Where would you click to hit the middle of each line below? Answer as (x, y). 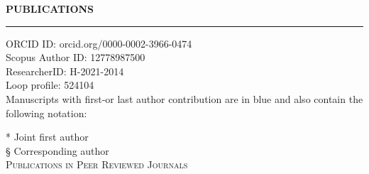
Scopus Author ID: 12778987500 (76, 57)
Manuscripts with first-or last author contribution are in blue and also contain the (184, 98)
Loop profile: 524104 (50, 85)
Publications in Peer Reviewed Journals (97, 164)
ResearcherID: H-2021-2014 (65, 71)
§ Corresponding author (57, 150)
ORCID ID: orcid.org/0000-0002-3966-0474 (99, 43)
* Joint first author (47, 137)
